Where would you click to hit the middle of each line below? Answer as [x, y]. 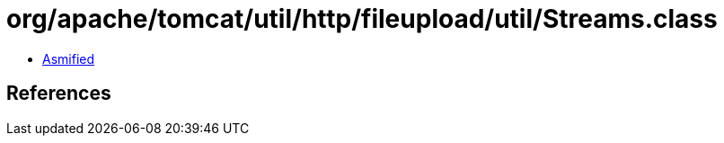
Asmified [69, 58]
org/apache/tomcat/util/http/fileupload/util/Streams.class [362, 19]
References [59, 94]
